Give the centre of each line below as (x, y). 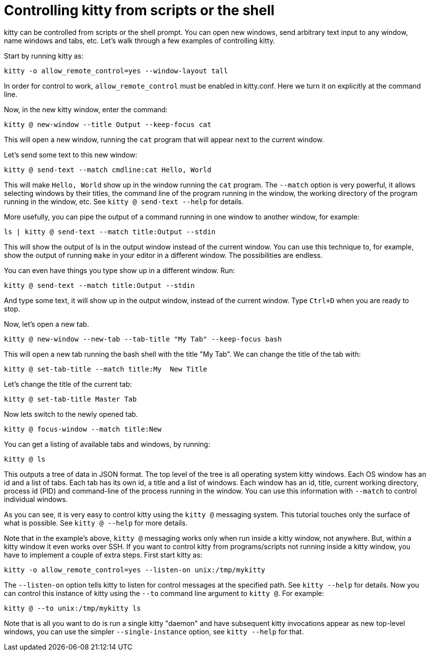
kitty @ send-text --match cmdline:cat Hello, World (108, 170)
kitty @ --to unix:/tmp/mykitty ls (73, 608)
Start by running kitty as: (44, 56)
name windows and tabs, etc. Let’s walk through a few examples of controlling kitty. (139, 40)
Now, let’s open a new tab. (46, 324)
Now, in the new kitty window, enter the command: (86, 109)
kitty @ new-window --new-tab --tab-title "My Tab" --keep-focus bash (143, 339)
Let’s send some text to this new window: (71, 155)
